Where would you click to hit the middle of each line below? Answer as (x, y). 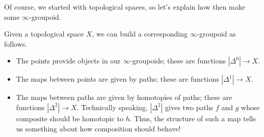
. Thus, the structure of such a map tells (193, 118)
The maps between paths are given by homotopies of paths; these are (124, 97)
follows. (16, 43)
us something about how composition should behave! (98, 128)
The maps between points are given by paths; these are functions (117, 79)
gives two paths (189, 107)
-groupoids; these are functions (178, 61)
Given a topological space (44, 34)
